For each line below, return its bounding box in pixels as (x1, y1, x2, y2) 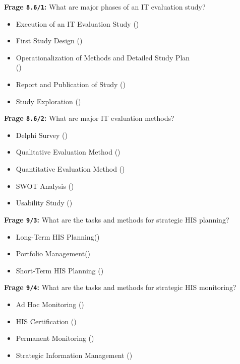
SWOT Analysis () (16, 180, 74, 191)
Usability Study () (16, 197, 73, 208)
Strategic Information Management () (16, 349, 133, 360)
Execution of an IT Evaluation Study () (16, 18, 139, 29)
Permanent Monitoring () (16, 333, 94, 343)
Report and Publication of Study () (16, 79, 126, 90)
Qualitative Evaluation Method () (16, 147, 121, 157)
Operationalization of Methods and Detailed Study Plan (16, 52, 190, 62)
